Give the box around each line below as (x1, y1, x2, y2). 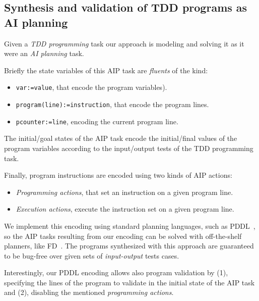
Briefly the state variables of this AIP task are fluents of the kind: (4, 65, 208, 75)
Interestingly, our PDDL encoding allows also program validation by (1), (4, 267, 228, 278)
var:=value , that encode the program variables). (16, 82, 167, 92)
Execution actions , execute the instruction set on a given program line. (16, 204, 234, 214)
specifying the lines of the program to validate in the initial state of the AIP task (4, 277, 255, 287)
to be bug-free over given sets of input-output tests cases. (4, 250, 179, 261)
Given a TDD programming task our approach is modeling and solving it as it (4, 38, 244, 48)
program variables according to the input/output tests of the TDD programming (4, 142, 253, 153)
